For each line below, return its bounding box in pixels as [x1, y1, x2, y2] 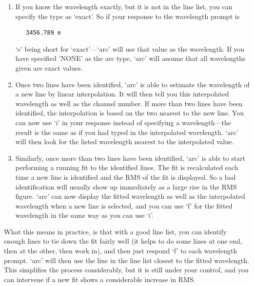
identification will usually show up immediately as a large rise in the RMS [15, 181, 237, 191]
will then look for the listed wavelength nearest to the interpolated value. [15, 136, 234, 147]
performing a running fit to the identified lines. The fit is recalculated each [15, 162, 238, 172]
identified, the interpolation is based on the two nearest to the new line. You [15, 108, 244, 118]
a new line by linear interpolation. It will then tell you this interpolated [15, 89, 229, 99]
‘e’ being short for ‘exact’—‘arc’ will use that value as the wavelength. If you [15, 43, 245, 54]
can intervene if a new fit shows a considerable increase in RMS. [4, 274, 195, 284]
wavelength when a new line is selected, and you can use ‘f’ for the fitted [15, 200, 233, 210]
